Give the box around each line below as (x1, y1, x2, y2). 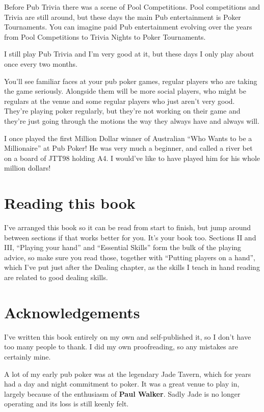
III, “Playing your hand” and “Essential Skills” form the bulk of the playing (4, 242, 242, 253)
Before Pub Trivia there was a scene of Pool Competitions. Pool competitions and (4, 2, 260, 12)
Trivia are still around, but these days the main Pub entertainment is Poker (4, 11, 241, 22)
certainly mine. (4, 351, 51, 362)
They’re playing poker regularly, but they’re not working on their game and (4, 105, 241, 116)
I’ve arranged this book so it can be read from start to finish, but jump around (4, 222, 251, 233)
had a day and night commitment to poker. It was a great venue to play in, (4, 378, 240, 389)
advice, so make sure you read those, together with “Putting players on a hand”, (4, 252, 255, 262)
